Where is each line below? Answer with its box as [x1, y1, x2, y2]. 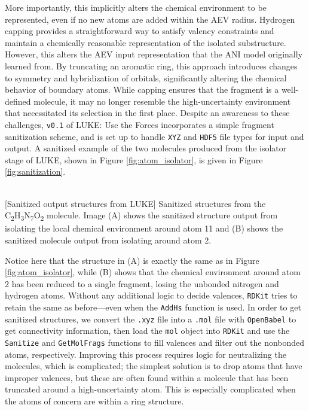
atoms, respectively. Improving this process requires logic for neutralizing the [5, 348, 286, 360]
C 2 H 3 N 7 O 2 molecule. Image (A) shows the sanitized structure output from [5, 209, 278, 223]
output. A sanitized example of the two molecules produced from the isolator [5, 142, 287, 154]
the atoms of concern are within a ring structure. [5, 394, 184, 407]
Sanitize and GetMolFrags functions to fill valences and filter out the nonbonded [5, 336, 305, 348]
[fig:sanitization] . [5, 165, 66, 178]
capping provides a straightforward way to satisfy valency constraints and [5, 25, 274, 37]
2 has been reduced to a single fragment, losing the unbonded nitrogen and [5, 277, 279, 290]
